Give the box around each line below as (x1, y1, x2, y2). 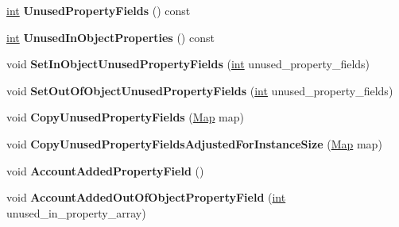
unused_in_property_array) (6, 204, 146, 221)
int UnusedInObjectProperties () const (6, 29, 215, 45)
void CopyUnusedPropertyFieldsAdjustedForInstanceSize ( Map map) (6, 135, 382, 152)
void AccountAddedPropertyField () (6, 162, 204, 179)
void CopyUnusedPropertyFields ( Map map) (6, 109, 244, 125)
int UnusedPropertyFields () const (6, 2, 191, 18)
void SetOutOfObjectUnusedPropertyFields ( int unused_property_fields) (6, 82, 393, 98)
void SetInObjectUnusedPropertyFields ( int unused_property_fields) (6, 56, 370, 72)
